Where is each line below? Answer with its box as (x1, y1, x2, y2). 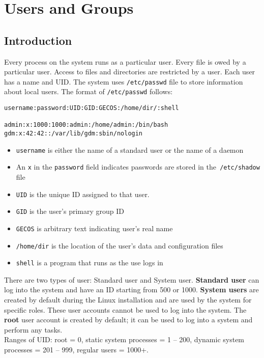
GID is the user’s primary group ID (16, 206, 125, 216)
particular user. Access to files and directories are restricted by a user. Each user (4, 66, 255, 77)
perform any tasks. (4, 324, 63, 335)
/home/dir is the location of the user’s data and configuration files (16, 240, 223, 251)
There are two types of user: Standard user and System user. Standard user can (4, 274, 259, 285)
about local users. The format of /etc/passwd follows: (4, 86, 173, 97)
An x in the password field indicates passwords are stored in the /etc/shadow (16, 161, 260, 172)
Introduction (4, 32, 72, 48)
